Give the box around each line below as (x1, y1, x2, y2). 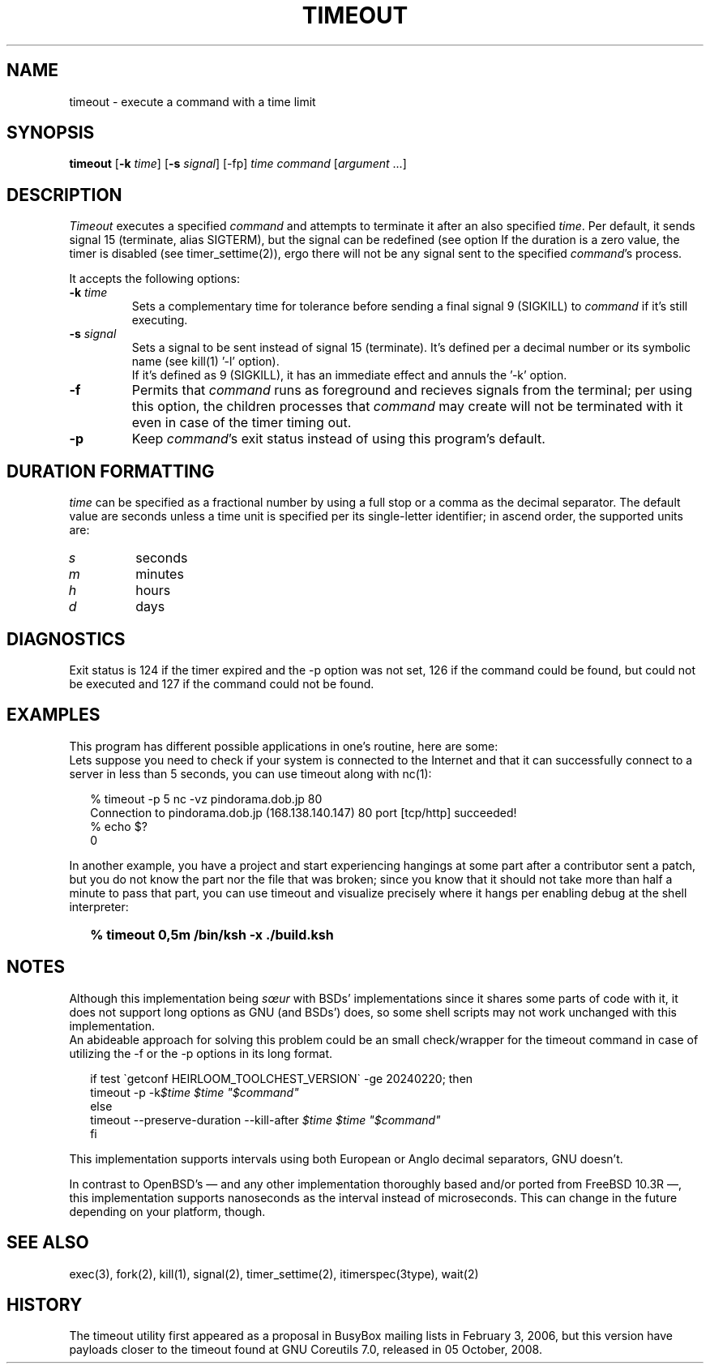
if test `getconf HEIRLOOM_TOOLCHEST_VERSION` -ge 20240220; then (90, 1071, 473, 1085)
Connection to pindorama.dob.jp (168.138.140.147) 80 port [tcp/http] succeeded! (90, 805, 517, 820)
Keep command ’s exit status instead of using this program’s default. (131, 430, 545, 447)
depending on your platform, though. (69, 1204, 266, 1218)
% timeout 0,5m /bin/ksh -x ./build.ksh (90, 926, 334, 943)
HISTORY (6, 1294, 83, 1315)
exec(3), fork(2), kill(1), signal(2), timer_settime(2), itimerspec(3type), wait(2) (69, 1266, 479, 1281)
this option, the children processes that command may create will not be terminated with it (131, 398, 683, 415)
